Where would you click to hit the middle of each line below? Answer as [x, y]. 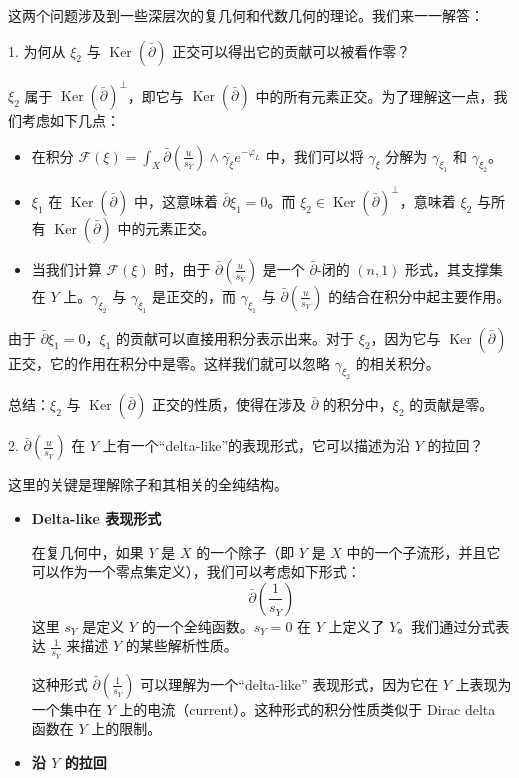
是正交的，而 [194, 295]
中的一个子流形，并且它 [423, 551]
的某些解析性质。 [181, 645]
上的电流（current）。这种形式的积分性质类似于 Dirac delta [307, 708]
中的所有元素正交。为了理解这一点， [374, 95]
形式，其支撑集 [454, 268]
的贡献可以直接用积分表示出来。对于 [235, 337]
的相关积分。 [397, 362]
